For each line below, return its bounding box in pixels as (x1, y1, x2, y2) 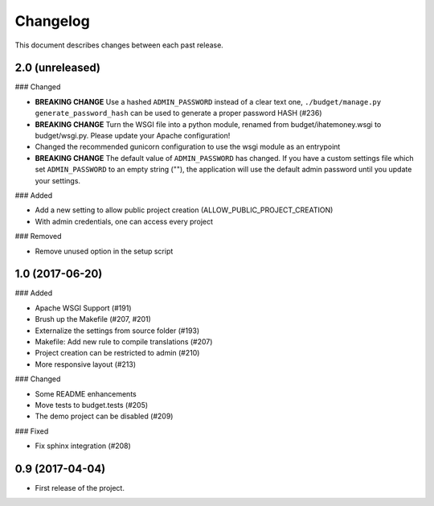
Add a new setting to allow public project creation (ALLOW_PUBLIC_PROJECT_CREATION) (35, 205, 334, 215)
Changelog (14, 12, 90, 30)
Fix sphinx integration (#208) (35, 441, 132, 450)
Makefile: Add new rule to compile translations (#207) (35, 337, 213, 346)
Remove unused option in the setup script (35, 246, 174, 256)
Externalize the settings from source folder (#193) (35, 326, 200, 335)
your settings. (35, 175, 80, 185)
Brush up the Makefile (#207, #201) (35, 315, 152, 324)
